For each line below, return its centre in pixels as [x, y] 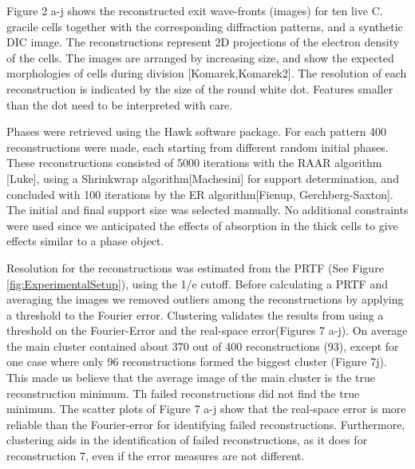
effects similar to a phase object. [85, 241]
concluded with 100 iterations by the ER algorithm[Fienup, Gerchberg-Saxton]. [200, 194]
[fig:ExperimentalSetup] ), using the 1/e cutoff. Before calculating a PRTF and [197, 283]
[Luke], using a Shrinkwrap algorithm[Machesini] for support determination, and [203, 178]
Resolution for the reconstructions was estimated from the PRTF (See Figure [195, 267]
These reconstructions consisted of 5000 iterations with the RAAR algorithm [194, 163]
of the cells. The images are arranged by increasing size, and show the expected [200, 57]
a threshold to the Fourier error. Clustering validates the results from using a [195, 314]
